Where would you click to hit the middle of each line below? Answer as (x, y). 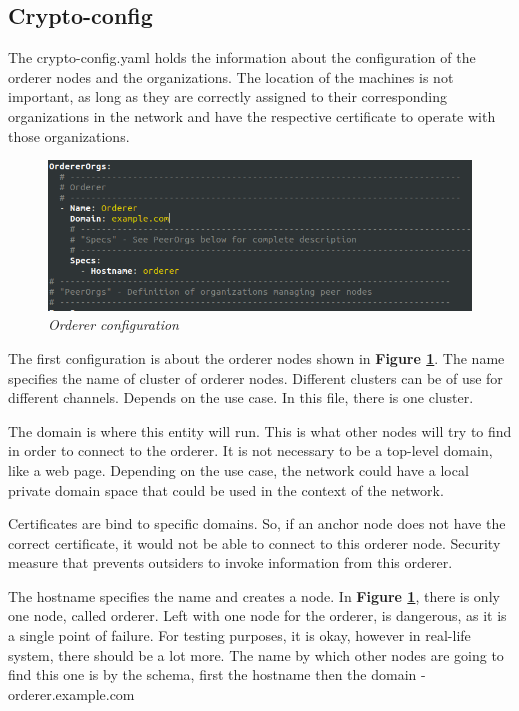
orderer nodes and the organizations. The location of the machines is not (231, 76)
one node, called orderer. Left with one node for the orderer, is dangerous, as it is (257, 615)
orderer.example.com (71, 693)
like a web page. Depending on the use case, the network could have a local (238, 469)
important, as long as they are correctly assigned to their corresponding (227, 96)
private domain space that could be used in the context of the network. (226, 489)
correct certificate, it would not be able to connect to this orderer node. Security (254, 542)
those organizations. (69, 135)
